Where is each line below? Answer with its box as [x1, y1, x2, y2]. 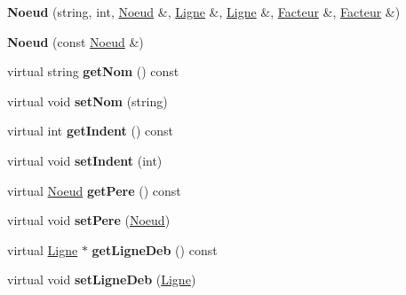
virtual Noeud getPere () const [7, 181, 181, 199]
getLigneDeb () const [92, 240, 218, 259]
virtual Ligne [7, 240, 78, 259]
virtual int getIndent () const [7, 121, 173, 140]
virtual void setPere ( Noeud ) [7, 211, 171, 229]
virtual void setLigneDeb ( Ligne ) [7, 270, 196, 289]
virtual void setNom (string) [7, 91, 168, 110]
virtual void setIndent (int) [7, 151, 163, 169]
